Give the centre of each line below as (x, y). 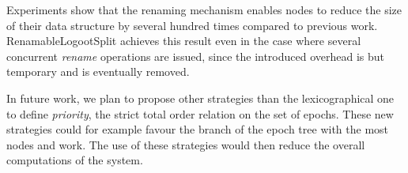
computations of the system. (75, 160)
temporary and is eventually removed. (98, 71)
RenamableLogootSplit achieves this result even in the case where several (184, 41)
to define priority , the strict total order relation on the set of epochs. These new (200, 113)
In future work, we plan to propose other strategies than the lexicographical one (200, 98)
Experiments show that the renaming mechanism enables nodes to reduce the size (204, 9)
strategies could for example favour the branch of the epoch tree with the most (198, 129)
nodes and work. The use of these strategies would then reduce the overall (186, 144)
